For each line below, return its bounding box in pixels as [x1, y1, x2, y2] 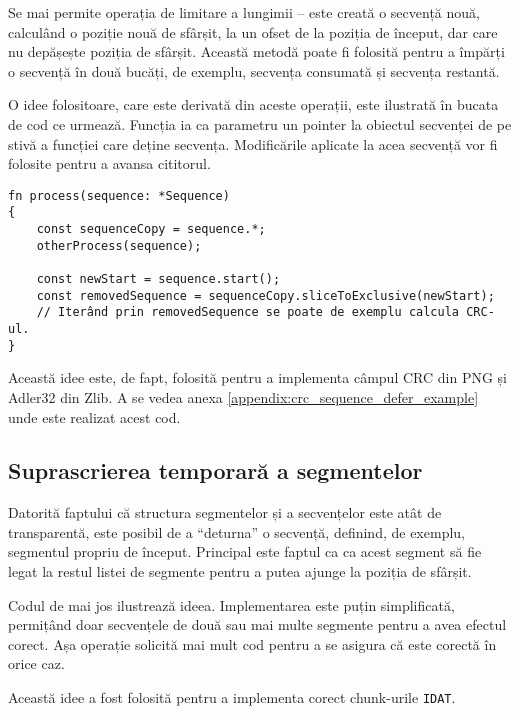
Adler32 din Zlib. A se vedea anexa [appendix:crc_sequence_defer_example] [8, 386, 479, 407]
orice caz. [8, 653, 65, 674]
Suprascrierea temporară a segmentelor [8, 455, 423, 486]
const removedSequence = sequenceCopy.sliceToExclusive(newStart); [36, 288, 495, 303]
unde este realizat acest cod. [8, 406, 181, 427]
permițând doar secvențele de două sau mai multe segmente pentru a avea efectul [8, 614, 507, 635]
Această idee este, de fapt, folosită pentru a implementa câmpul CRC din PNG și [8, 367, 507, 388]
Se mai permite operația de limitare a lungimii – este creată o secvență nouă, [8, 2, 480, 22]
